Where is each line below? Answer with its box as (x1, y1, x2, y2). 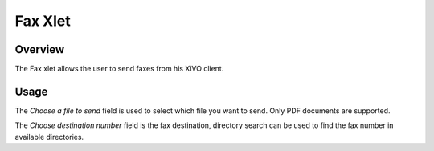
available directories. (14, 132, 84, 141)
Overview (14, 43, 65, 56)
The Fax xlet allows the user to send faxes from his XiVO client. (14, 64, 224, 74)
